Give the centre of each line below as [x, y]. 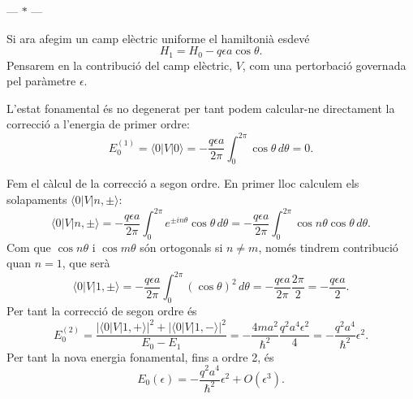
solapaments [37, 199]
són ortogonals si [181, 247]
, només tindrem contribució [328, 247]
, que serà [86, 263]
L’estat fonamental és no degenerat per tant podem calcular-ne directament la [201, 108]
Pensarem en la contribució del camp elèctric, [120, 65]
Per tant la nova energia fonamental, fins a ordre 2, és [140, 356]
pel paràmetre [41, 81]
